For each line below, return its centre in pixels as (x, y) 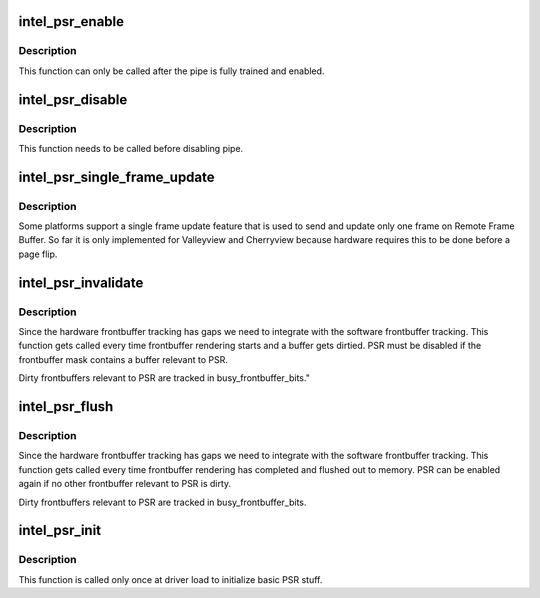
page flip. (38, 254)
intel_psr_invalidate (81, 282)
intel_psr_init (60, 530)
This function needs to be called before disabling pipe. (131, 148)
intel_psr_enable (71, 21)
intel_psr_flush (66, 406)
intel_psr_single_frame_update (116, 176)
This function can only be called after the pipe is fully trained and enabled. (171, 71)
